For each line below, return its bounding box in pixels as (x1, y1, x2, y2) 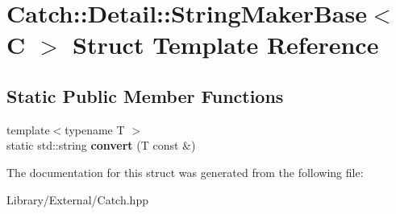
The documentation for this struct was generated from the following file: (6, 163, 364, 180)
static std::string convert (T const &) (6, 137, 196, 154)
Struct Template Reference (73, 28, 379, 61)
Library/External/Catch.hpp (6, 191, 148, 208)
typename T (65, 121, 125, 138)
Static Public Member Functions (6, 83, 284, 108)
